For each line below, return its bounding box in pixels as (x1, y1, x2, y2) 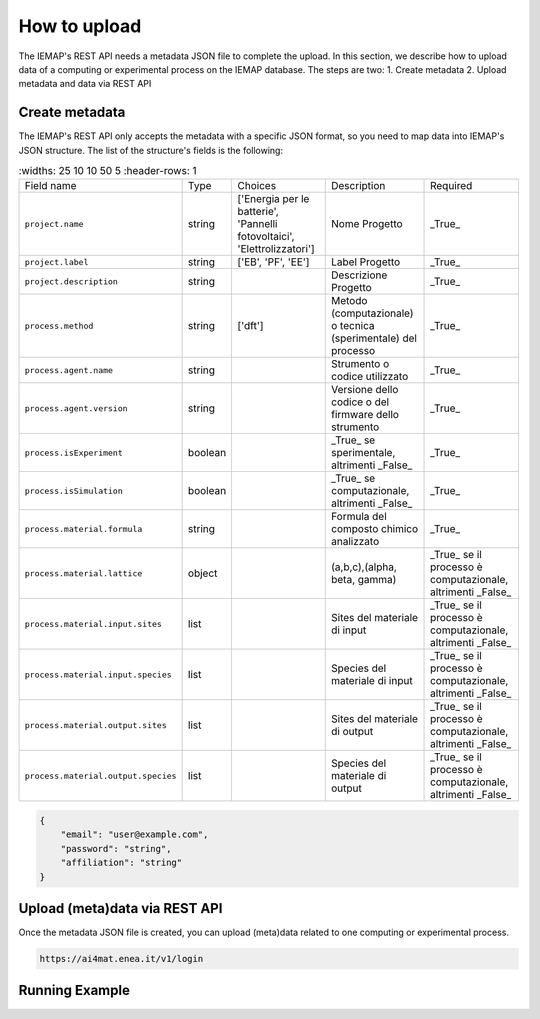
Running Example (18, 982, 130, 999)
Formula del (330, 510, 387, 524)
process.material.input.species (24, 669, 172, 680)
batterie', (237, 205, 279, 219)
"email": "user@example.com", (60, 829, 209, 840)
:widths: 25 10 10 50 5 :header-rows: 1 (18, 164, 197, 178)
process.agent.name (24, 365, 114, 375)
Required (430, 179, 473, 193)
